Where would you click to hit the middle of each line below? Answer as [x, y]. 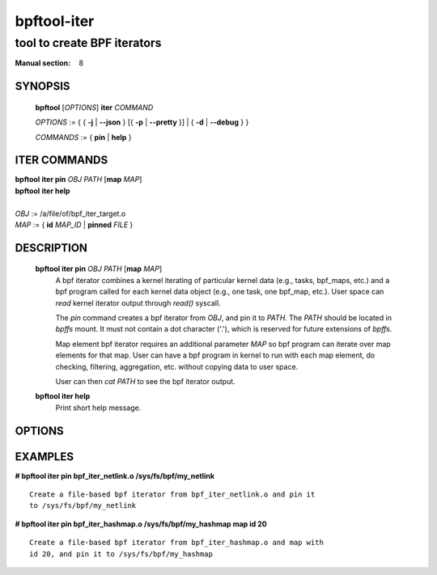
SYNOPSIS [42, 86]
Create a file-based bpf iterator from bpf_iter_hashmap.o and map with [176, 543]
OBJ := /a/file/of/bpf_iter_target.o [70, 214]
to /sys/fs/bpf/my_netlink [83, 506]
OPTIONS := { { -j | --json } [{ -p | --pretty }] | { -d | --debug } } [142, 122]
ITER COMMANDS [62, 161]
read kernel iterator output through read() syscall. [138, 302]
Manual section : [43, 63]
